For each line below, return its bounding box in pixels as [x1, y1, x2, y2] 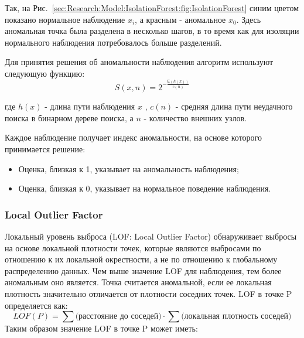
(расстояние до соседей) [75, 312, 162, 321]
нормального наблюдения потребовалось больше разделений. [5, 36, 222, 48]
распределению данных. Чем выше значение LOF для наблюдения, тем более [5, 264, 282, 276]
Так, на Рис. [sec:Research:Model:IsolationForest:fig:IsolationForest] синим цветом [5, 2, 299, 13]
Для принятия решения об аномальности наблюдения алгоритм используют [5, 56, 274, 68]
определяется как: [5, 299, 68, 311]
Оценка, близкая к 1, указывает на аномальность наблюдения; [18, 162, 239, 175]
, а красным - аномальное [135, 13, 226, 25]
